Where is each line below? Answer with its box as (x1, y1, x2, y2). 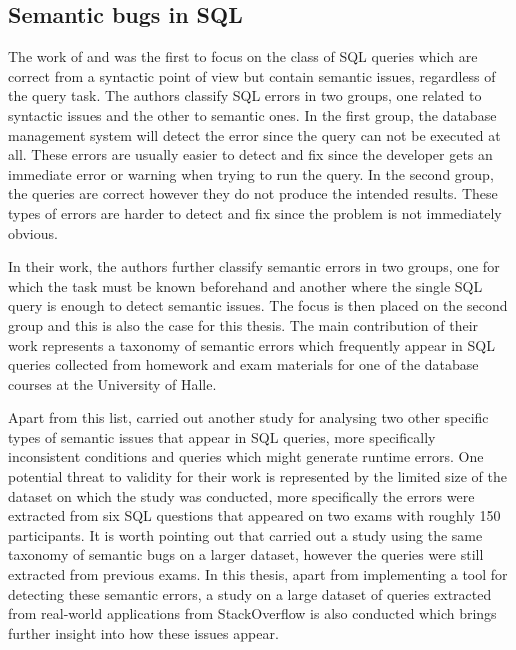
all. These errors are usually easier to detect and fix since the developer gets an (8, 144, 493, 165)
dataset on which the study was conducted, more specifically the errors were (8, 485, 475, 506)
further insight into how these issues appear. (8, 622, 279, 643)
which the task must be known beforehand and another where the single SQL (8, 275, 483, 296)
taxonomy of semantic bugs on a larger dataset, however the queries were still (8, 544, 484, 565)
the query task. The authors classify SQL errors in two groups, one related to (8, 85, 482, 106)
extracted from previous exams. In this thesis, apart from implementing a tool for (8, 564, 508, 585)
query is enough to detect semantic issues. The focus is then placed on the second (8, 295, 508, 316)
